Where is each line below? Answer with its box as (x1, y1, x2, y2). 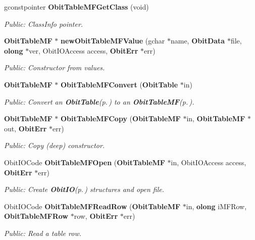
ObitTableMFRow (4, 211, 68, 221)
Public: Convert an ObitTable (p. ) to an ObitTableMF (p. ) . (4, 96, 194, 107)
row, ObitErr (74, 211, 118, 221)
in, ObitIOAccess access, (171, 157, 246, 167)
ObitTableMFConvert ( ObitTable (61, 79, 178, 89)
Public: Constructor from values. (4, 62, 105, 73)
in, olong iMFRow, (186, 201, 247, 211)
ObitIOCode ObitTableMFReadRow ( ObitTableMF (4, 201, 181, 211)
